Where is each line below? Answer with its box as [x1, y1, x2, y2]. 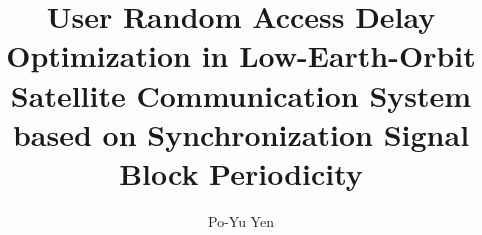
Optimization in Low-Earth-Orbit [6, 35, 476, 76]
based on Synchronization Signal [12, 113, 470, 154]
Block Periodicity [119, 152, 363, 193]
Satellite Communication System [10, 74, 472, 115]
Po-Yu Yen [208, 210, 274, 231]
